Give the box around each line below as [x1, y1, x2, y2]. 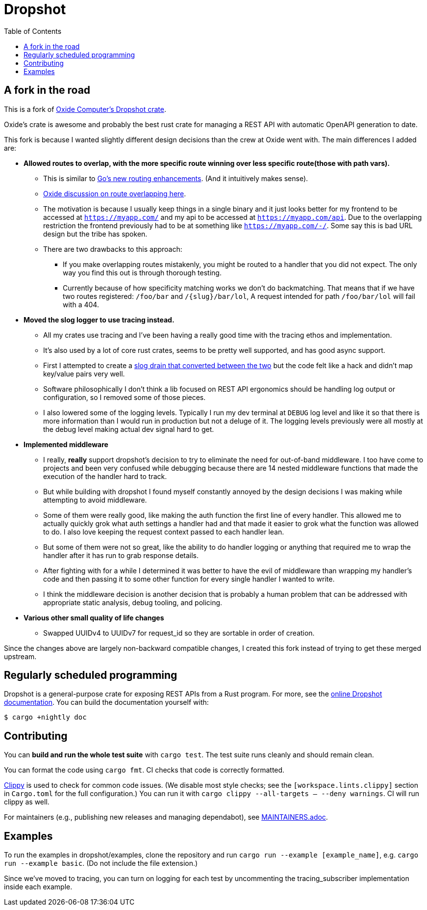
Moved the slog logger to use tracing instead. [24, 315, 175, 324]
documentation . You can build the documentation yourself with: [4, 698, 209, 707]
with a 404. [63, 300, 99, 309]
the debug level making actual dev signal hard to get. [43, 425, 214, 433]
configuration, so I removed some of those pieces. [43, 393, 206, 401]
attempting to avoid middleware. [43, 495, 147, 504]
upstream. [4, 652, 37, 661]
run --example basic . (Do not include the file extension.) [4, 859, 198, 868]
